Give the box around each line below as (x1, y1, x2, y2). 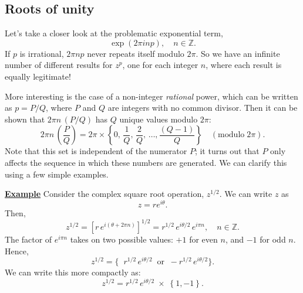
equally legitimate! (5, 70, 71, 82)
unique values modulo (119, 113, 198, 125)
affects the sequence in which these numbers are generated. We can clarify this (5, 156, 287, 168)
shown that (5, 113, 45, 125)
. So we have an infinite (196, 47, 280, 59)
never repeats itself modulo (87, 47, 184, 59)
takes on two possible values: (70, 233, 173, 245)
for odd (260, 233, 286, 245)
